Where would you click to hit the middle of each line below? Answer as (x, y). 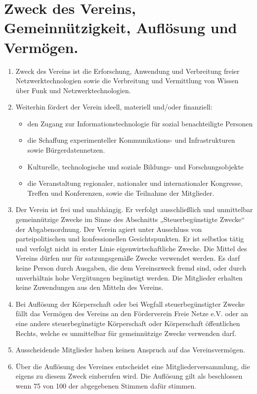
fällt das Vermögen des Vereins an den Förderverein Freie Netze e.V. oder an (132, 313)
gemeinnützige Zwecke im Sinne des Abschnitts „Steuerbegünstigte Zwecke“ (130, 219)
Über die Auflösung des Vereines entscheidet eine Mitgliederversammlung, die (133, 366)
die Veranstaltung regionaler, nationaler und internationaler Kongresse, (135, 183)
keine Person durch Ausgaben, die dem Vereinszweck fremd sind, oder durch (131, 268)
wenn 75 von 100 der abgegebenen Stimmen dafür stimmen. (106, 385)
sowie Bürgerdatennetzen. (66, 150)
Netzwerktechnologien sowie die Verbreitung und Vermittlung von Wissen (127, 81)
